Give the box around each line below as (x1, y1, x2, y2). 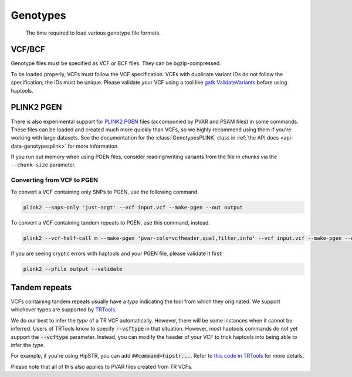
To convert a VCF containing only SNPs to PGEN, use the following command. (11, 188, 199, 195)
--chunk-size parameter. (11, 161, 76, 168)
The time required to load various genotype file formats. (25, 29, 161, 36)
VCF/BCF (11, 45, 45, 55)
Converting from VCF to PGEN (11, 176, 98, 184)
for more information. (67, 142, 119, 150)
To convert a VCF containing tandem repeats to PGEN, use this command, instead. (11, 219, 211, 226)
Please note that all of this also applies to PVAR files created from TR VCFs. (11, 363, 193, 370)
